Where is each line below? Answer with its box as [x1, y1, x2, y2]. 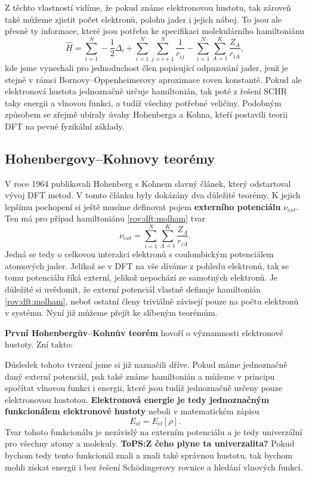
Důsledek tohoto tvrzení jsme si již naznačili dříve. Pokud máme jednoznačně [5, 358, 288, 370]
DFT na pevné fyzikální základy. [5, 119, 125, 132]
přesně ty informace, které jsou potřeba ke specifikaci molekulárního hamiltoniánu [5, 24, 305, 37]
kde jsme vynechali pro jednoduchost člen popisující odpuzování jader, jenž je [5, 61, 288, 73]
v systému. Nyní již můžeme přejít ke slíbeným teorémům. [5, 306, 218, 319]
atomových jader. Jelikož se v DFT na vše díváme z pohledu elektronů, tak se [5, 259, 289, 272]
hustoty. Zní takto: [5, 338, 73, 350]
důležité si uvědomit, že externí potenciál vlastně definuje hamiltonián [5, 282, 261, 295]
